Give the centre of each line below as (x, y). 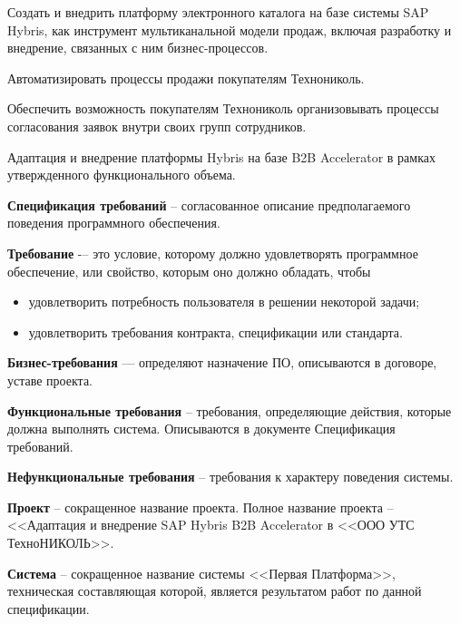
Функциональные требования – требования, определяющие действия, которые (230, 410)
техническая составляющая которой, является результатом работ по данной (215, 591)
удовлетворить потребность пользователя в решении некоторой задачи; (224, 302)
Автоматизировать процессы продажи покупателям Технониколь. (186, 78)
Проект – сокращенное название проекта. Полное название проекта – (201, 507)
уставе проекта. (50, 380)
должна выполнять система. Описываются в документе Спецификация (201, 429)
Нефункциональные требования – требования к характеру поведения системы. (230, 477)
